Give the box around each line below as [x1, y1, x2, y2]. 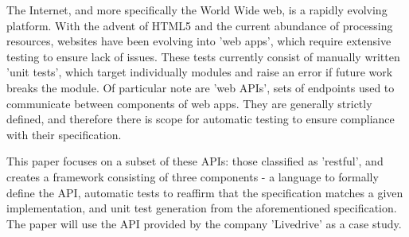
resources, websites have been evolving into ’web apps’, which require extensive [6, 33, 391, 49]
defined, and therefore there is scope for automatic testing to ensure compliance [6, 111, 395, 127]
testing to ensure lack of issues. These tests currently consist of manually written [6, 48, 400, 64]
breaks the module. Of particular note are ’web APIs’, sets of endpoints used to [6, 79, 395, 95]
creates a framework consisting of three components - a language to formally [6, 168, 379, 185]
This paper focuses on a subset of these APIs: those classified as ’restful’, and [6, 153, 384, 169]
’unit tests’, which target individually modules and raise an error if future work [6, 64, 393, 80]
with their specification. [6, 126, 122, 142]
